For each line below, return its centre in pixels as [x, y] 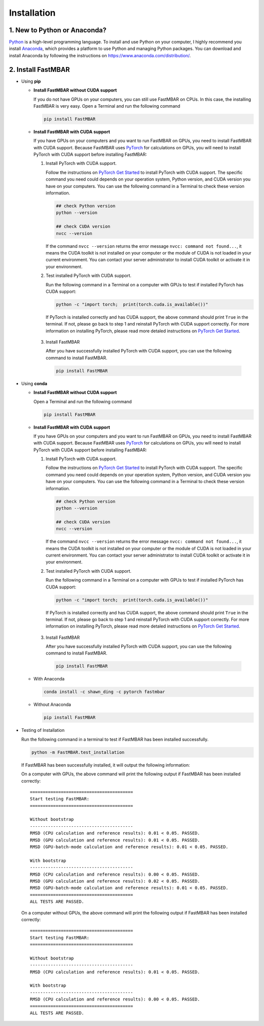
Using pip [31, 81]
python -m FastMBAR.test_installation [78, 752]
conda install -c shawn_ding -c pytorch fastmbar [104, 692]
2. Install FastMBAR [40, 69]
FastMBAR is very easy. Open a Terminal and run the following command [107, 106]
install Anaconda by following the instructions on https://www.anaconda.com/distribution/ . [100, 55]
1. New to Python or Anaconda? [58, 30]
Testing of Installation [43, 730]
